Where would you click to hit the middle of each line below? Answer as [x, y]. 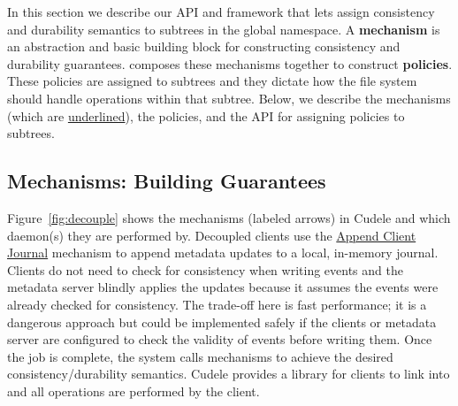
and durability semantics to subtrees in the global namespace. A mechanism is [224, 29]
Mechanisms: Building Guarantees [167, 181]
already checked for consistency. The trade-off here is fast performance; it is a [217, 304]
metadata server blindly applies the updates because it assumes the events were [223, 287]
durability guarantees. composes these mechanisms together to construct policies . [230, 63]
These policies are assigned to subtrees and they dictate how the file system [212, 81]
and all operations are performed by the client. [134, 391]
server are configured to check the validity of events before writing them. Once [220, 339]
